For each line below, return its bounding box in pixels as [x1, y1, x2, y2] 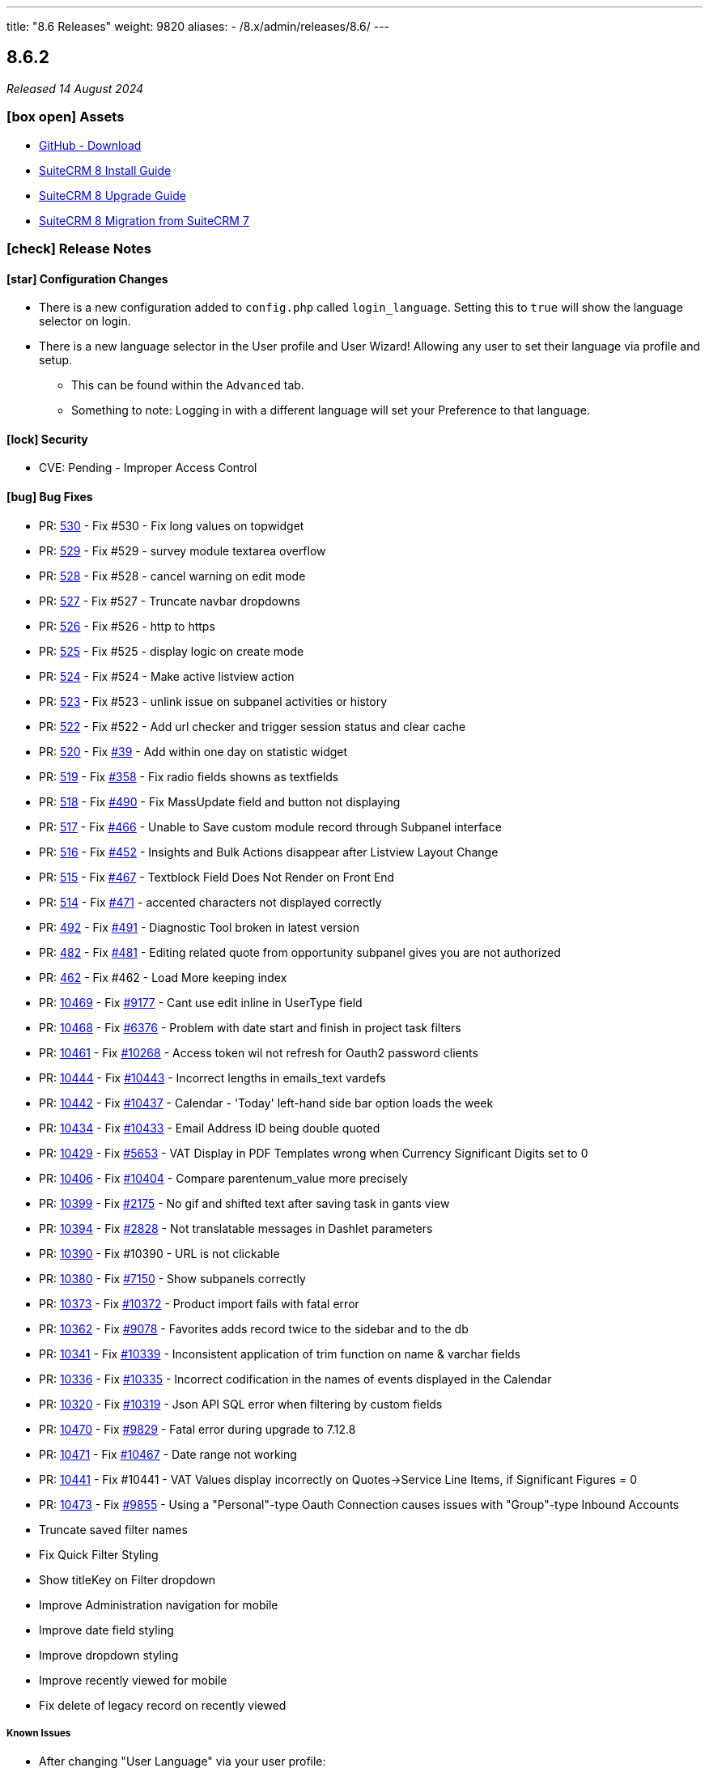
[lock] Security [6, 431, 88, 446]
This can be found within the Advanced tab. [71, 378, 304, 393]
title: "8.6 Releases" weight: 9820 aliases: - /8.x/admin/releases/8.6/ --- [6, 19, 390, 33]
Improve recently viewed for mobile [39, 1672, 227, 1687]
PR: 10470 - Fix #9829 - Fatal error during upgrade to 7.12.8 [39, 1422, 356, 1436]
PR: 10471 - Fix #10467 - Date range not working [39, 1447, 297, 1461]
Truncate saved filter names [39, 1522, 188, 1536]
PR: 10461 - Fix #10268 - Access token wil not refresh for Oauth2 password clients [39, 1045, 478, 1060]
